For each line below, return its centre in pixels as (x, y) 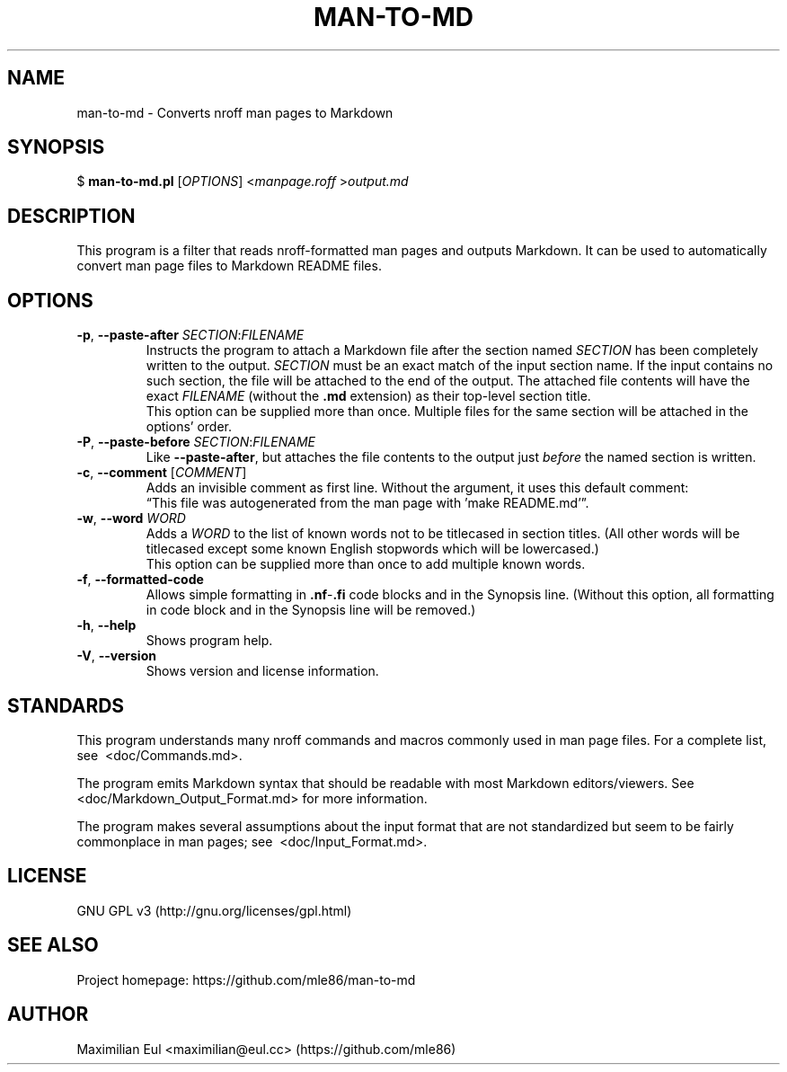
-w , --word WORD (131, 518)
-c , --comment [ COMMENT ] (162, 473)
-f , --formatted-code (140, 580)
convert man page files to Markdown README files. (229, 266)
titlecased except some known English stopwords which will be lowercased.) (372, 549)
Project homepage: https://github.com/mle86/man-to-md (246, 979)
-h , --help (106, 625)
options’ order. (189, 427)
